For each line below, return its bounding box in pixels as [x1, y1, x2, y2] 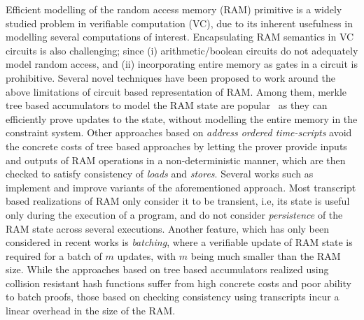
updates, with [117, 248, 176, 263]
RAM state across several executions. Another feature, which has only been [6, 221, 329, 235]
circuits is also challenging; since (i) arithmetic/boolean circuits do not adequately [6, 43, 358, 57]
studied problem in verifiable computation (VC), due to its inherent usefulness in [6, 15, 353, 30]
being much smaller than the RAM [190, 248, 341, 263]
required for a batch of [6, 248, 102, 263]
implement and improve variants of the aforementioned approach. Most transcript [6, 180, 356, 194]
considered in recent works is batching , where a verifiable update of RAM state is [6, 235, 353, 249]
